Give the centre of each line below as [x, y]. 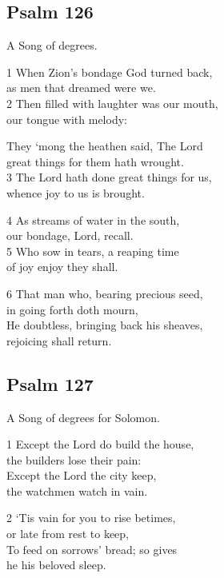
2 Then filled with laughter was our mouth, [112, 103]
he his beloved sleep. [56, 565]
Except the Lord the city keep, [82, 475]
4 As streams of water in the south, [93, 219]
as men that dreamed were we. [81, 88]
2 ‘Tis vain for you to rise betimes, [91, 518]
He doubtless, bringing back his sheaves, [105, 325]
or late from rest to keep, [68, 534]
